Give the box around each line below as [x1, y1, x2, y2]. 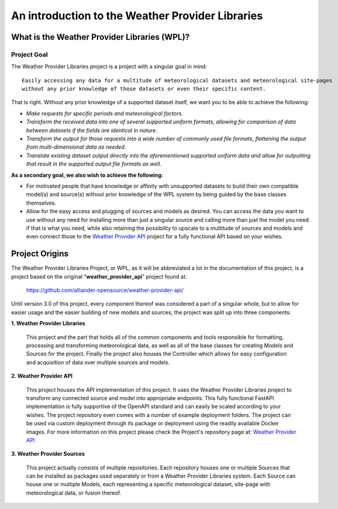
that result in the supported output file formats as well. [26, 160, 162, 168]
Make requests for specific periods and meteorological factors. [26, 110, 183, 117]
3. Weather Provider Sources [11, 450, 85, 457]
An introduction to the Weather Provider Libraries [11, 9, 263, 22]
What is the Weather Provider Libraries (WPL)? [11, 32, 190, 42]
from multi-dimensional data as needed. [26, 143, 126, 150]
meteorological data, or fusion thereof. [26, 489, 121, 496]
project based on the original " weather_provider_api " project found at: [11, 273, 188, 280]
